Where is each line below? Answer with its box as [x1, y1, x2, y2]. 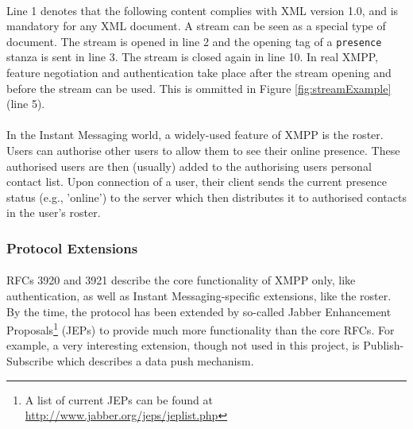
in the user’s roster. [6, 204, 101, 221]
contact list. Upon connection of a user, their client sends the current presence [6, 173, 387, 190]
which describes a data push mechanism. [56, 353, 254, 369]
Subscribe [6, 353, 53, 369]
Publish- [363, 337, 404, 354]
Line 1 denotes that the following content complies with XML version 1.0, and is [6, 2, 399, 18]
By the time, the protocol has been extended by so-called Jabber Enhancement [6, 303, 392, 319]
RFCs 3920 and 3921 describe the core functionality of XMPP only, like [6, 272, 356, 288]
